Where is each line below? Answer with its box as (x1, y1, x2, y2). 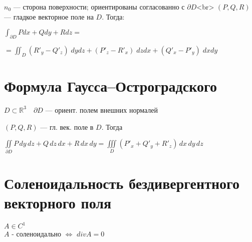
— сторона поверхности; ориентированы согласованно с (13, 2, 185, 12)
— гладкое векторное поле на (4, 11, 94, 22)
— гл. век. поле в (40, 121, 94, 132)
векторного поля (4, 192, 112, 212)
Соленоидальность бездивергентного (4, 172, 240, 193)
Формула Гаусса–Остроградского (4, 75, 217, 96)
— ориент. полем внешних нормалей (45, 104, 158, 115)
